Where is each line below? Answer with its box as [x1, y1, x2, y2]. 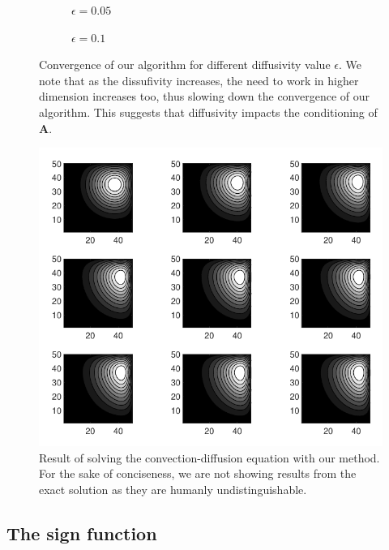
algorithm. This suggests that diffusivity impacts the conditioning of [39, 103, 378, 120]
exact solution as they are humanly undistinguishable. [39, 480, 307, 497]
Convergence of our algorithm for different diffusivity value [39, 56, 331, 73]
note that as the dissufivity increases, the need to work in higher [39, 71, 359, 88]
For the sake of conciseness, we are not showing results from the [39, 465, 357, 482]
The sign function [6, 520, 157, 545]
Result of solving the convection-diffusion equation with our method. [39, 449, 380, 466]
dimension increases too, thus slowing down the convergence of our [39, 88, 370, 105]
